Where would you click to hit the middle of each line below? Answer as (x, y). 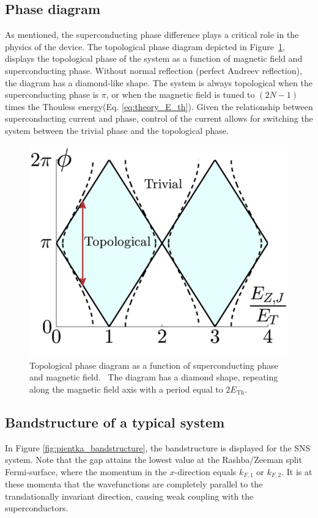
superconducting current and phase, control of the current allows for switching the (159, 118)
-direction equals (205, 471)
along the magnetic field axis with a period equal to (126, 389)
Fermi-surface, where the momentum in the (86, 471)
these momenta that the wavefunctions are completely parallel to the (134, 484)
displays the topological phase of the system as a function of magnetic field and (154, 58)
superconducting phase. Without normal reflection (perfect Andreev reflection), (153, 70)
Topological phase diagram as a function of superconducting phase (154, 365)
